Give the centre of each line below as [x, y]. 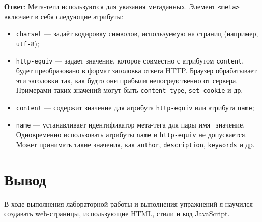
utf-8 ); [27, 43]
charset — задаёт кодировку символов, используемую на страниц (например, [137, 33]
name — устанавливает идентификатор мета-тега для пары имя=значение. [130, 124]
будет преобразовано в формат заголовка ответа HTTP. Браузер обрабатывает [136, 70]
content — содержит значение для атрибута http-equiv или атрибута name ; [135, 107]
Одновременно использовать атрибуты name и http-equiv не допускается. [132, 134]
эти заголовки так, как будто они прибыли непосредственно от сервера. [127, 80]
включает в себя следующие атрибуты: [64, 16]
